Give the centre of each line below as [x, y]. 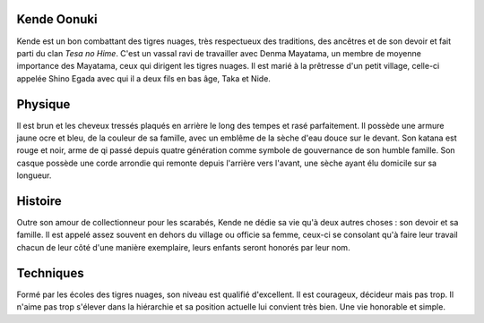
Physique [43, 104]
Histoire [39, 201]
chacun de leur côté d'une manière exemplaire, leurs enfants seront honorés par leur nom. [183, 247]
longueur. [34, 175]
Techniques [50, 273]
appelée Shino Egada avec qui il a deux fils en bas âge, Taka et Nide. [143, 78]
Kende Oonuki [57, 19]
